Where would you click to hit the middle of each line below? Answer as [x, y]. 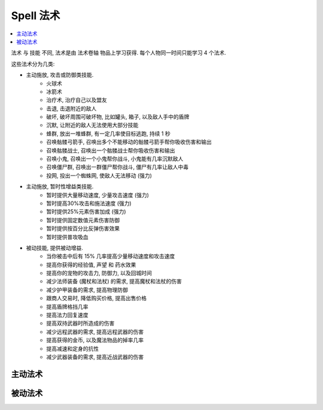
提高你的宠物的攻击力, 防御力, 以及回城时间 [99, 273]
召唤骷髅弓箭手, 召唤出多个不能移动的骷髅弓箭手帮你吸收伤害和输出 [129, 142]
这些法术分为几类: [33, 64]
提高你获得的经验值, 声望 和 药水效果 [91, 264]
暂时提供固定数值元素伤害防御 [83, 220]
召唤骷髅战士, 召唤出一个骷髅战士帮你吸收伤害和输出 [111, 150]
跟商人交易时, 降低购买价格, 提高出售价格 [96, 298]
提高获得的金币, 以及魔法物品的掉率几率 [95, 340]
